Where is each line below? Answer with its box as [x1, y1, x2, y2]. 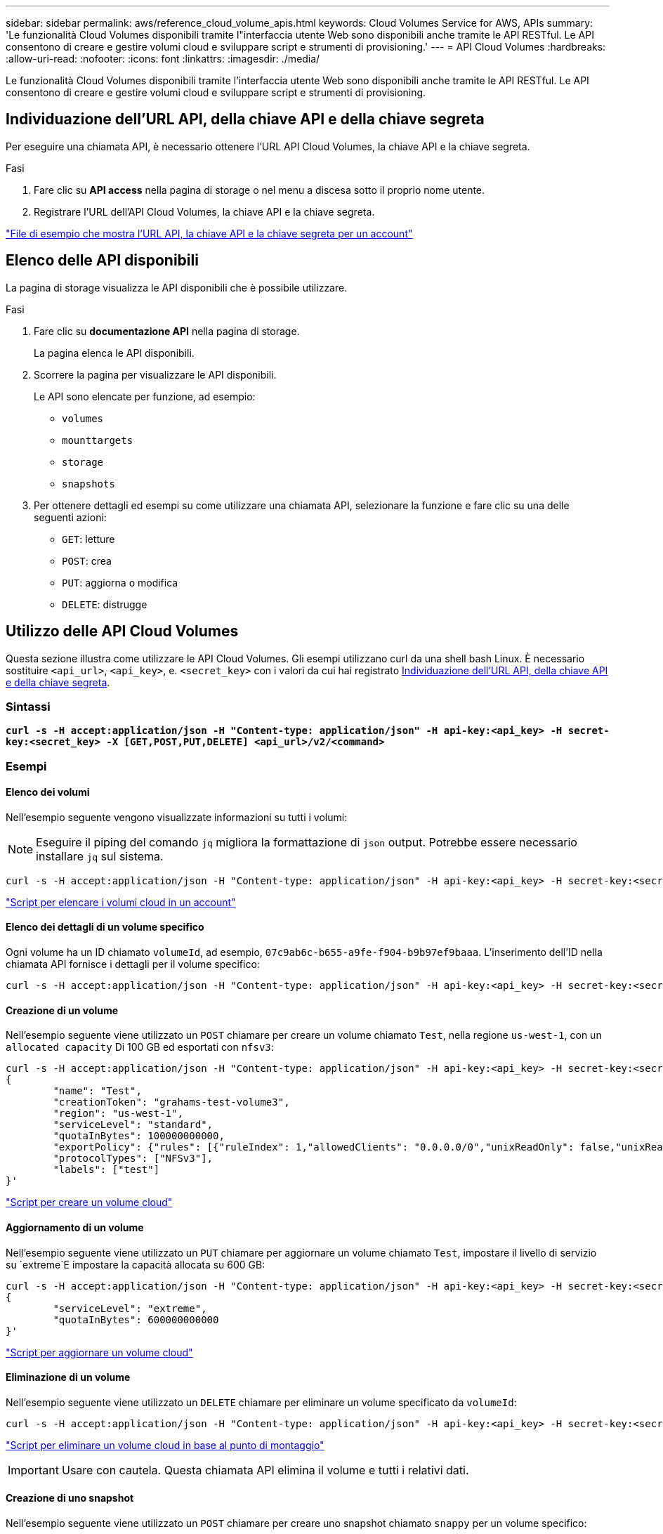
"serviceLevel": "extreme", [53, 1302, 207, 1314]
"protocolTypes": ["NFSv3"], [53, 1153, 214, 1165]
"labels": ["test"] [53, 1164, 160, 1176]
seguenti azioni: [34, 511, 107, 523]
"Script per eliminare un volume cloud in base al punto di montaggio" [6, 1438, 324, 1451]
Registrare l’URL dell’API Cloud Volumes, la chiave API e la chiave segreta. [34, 205, 375, 218]
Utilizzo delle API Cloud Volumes [6, 622, 239, 641]
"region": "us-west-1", [53, 1108, 183, 1120]
